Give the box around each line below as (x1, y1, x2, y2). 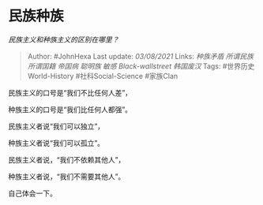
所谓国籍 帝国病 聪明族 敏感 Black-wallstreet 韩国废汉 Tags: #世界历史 (27, 61, 255, 71)
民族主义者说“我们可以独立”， (8, 121, 105, 131)
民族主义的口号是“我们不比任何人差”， (8, 88, 133, 97)
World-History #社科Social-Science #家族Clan (27, 71, 178, 80)
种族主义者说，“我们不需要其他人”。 (8, 171, 126, 181)
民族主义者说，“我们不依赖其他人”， (8, 155, 126, 164)
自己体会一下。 (8, 188, 57, 198)
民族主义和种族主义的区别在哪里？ (8, 35, 119, 44)
